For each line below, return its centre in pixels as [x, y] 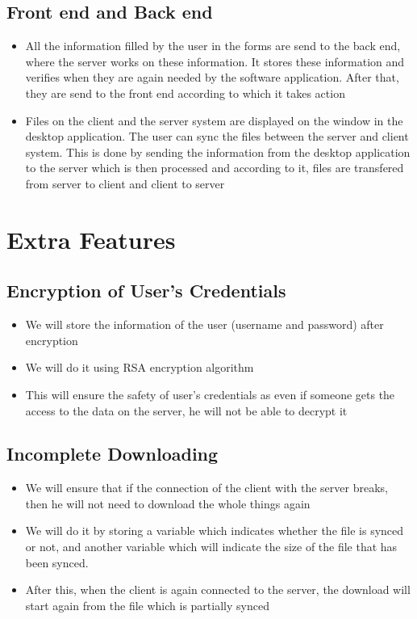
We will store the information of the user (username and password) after [204, 324]
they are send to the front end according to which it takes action [185, 93]
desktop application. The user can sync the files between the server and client [217, 136]
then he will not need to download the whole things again [168, 503]
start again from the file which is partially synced [147, 605]
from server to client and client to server [125, 183]
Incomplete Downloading [113, 454]
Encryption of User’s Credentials [146, 291]
